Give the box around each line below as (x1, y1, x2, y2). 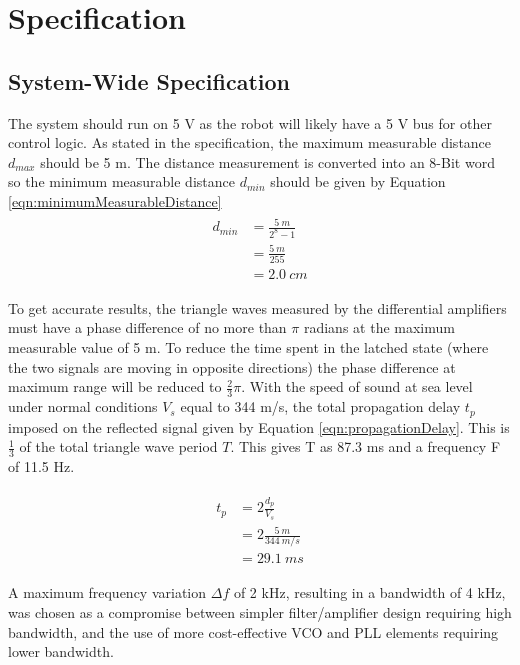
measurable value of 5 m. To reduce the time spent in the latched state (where (8, 337, 489, 358)
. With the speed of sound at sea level (241, 376, 473, 397)
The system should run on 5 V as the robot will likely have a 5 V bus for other (8, 112, 492, 133)
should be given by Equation (270, 171, 446, 192)
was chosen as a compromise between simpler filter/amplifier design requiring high (8, 602, 512, 623)
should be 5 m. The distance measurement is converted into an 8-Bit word (40, 151, 495, 172)
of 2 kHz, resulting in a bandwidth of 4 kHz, (233, 582, 506, 603)
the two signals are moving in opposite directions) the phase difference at (8, 356, 456, 377)
